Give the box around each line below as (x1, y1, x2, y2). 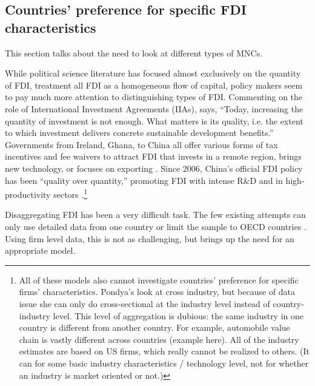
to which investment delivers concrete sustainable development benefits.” (5, 126, 274, 139)
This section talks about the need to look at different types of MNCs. (5, 46, 263, 59)
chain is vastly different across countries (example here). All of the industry (19, 333, 299, 345)
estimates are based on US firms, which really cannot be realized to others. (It (19, 345, 310, 357)
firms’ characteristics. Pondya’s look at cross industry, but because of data (19, 285, 296, 298)
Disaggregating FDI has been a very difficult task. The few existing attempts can (5, 208, 306, 221)
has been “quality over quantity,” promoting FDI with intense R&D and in (5, 174, 283, 186)
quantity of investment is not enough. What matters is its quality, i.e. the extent (5, 114, 303, 127)
